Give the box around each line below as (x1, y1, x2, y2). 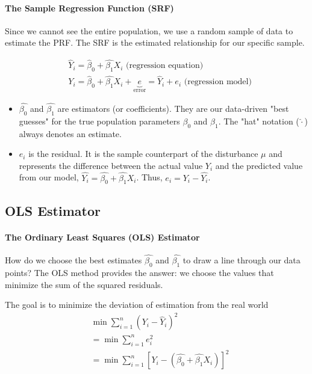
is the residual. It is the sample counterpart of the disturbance (28, 147, 258, 160)
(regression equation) (126, 61, 204, 70)
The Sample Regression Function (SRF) (5, 1, 174, 14)
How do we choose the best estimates (5, 254, 142, 266)
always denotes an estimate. (19, 127, 122, 139)
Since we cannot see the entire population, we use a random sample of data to (5, 24, 293, 37)
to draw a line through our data (183, 254, 301, 266)
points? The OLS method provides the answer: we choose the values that (5, 266, 274, 278)
